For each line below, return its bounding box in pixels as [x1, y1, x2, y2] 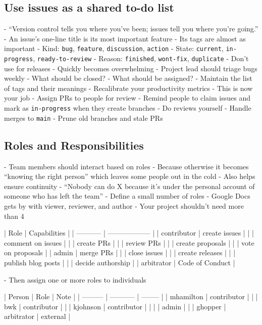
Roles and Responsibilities [4, 137, 144, 153]
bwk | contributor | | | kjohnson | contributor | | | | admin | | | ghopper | [4, 301, 226, 311]
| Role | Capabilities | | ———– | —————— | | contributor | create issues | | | [4, 227, 254, 238]
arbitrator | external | [4, 311, 71, 321]
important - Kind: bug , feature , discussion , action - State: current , [4, 43, 224, 54]
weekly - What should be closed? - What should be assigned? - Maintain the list [4, 73, 252, 83]
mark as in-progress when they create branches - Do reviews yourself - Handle [4, 103, 251, 113]
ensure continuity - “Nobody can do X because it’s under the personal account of [4, 180, 255, 191]
